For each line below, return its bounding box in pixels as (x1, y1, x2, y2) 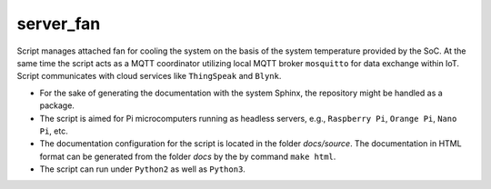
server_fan (16, 14, 101, 34)
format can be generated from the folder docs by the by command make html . (39, 151, 336, 162)
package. (39, 100, 75, 111)
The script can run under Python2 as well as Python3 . (39, 164, 245, 174)
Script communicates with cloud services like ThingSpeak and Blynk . (16, 71, 282, 82)
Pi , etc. (39, 125, 68, 136)
